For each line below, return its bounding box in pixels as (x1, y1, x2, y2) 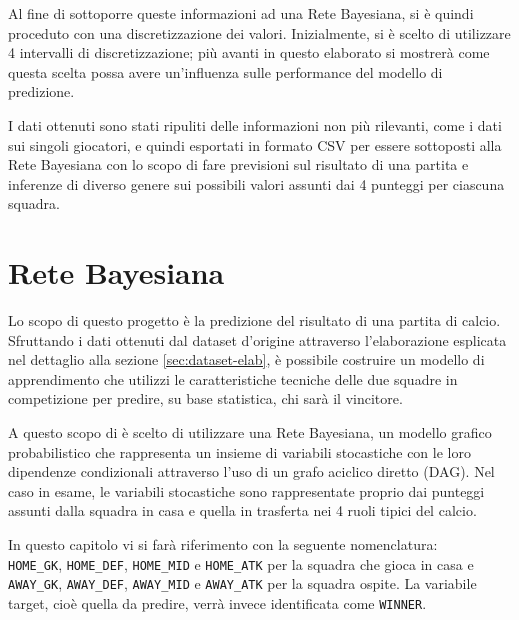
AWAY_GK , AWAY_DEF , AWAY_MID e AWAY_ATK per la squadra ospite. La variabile (8, 573, 477, 594)
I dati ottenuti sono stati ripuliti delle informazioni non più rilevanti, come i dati (8, 114, 502, 135)
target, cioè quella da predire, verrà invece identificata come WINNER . (8, 592, 427, 613)
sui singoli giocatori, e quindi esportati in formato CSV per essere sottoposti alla (8, 134, 502, 155)
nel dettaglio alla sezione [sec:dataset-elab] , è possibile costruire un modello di (8, 349, 485, 370)
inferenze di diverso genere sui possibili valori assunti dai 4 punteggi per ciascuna (8, 173, 505, 194)
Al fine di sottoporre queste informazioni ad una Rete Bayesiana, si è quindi (8, 3, 474, 23)
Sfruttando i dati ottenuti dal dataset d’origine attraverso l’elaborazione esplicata (8, 329, 507, 350)
